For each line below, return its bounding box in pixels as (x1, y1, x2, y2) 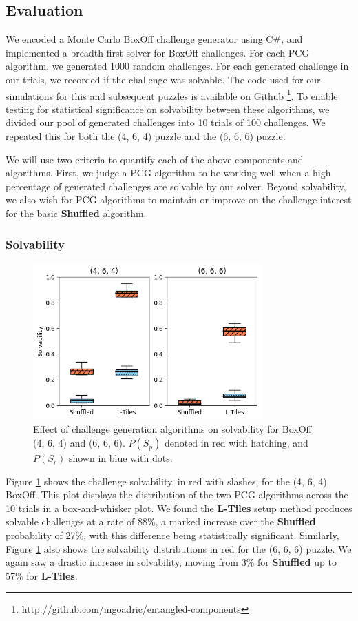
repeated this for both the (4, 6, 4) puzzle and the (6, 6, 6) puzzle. (6, 129, 286, 143)
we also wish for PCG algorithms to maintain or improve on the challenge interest (6, 192, 352, 207)
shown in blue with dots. (68, 451, 173, 465)
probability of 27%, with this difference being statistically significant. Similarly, (6, 528, 339, 542)
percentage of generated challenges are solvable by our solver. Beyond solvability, (6, 179, 346, 193)
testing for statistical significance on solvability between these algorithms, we (6, 101, 330, 116)
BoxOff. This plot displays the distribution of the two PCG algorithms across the (6, 487, 348, 502)
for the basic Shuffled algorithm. (6, 205, 147, 220)
